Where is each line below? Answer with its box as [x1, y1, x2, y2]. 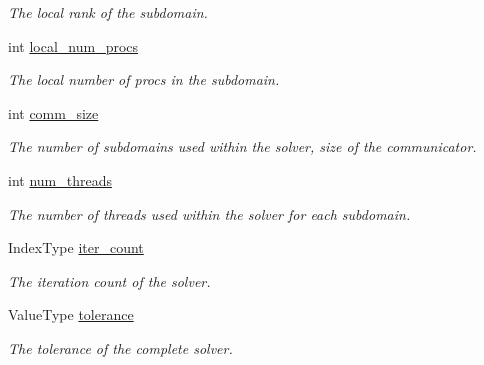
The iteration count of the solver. [8, 270, 211, 291]
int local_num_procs [8, 35, 139, 56]
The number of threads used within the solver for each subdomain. [8, 203, 411, 224]
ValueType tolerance [8, 304, 134, 325]
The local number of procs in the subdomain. [8, 69, 280, 90]
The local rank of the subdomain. [8, 2, 208, 22]
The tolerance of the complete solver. [8, 337, 233, 358]
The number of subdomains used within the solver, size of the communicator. [8, 136, 477, 157]
